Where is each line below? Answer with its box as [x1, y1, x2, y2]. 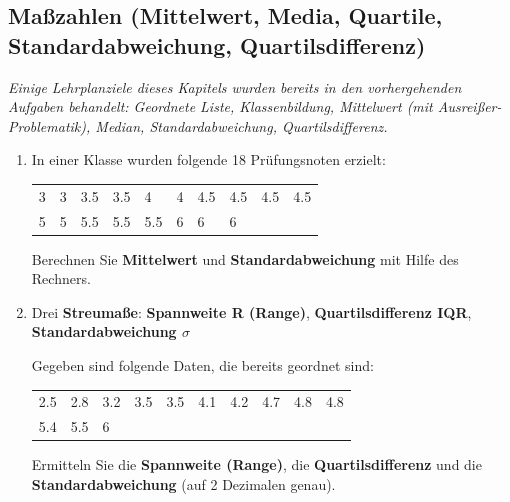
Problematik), [8, 115, 91, 136]
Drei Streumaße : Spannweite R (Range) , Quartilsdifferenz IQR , [31, 301, 472, 322]
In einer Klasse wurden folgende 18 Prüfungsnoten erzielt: [31, 149, 386, 170]
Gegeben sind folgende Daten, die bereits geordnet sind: [31, 355, 374, 376]
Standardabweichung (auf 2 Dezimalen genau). [31, 473, 336, 494]
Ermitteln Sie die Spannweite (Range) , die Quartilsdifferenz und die [31, 454, 482, 475]
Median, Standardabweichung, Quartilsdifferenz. [95, 115, 388, 136]
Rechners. [31, 268, 91, 289]
